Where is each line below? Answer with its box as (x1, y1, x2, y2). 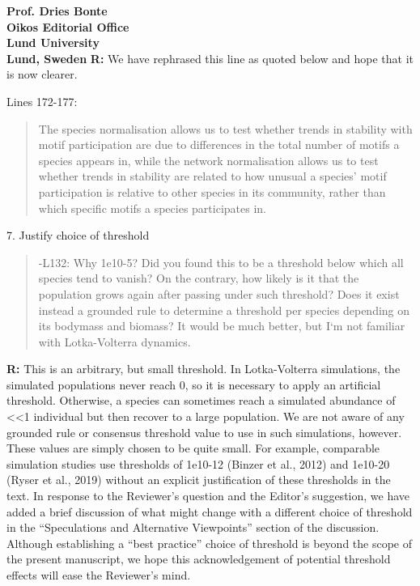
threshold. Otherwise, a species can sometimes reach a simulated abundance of (6, 392, 396, 409)
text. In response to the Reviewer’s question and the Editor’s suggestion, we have (6, 487, 410, 504)
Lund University (6, 34, 100, 51)
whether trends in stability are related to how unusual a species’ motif (38, 168, 387, 185)
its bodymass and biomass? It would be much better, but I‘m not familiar (38, 317, 405, 334)
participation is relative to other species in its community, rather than (38, 183, 386, 200)
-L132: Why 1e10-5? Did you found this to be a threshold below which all (38, 253, 404, 270)
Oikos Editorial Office (6, 18, 129, 35)
